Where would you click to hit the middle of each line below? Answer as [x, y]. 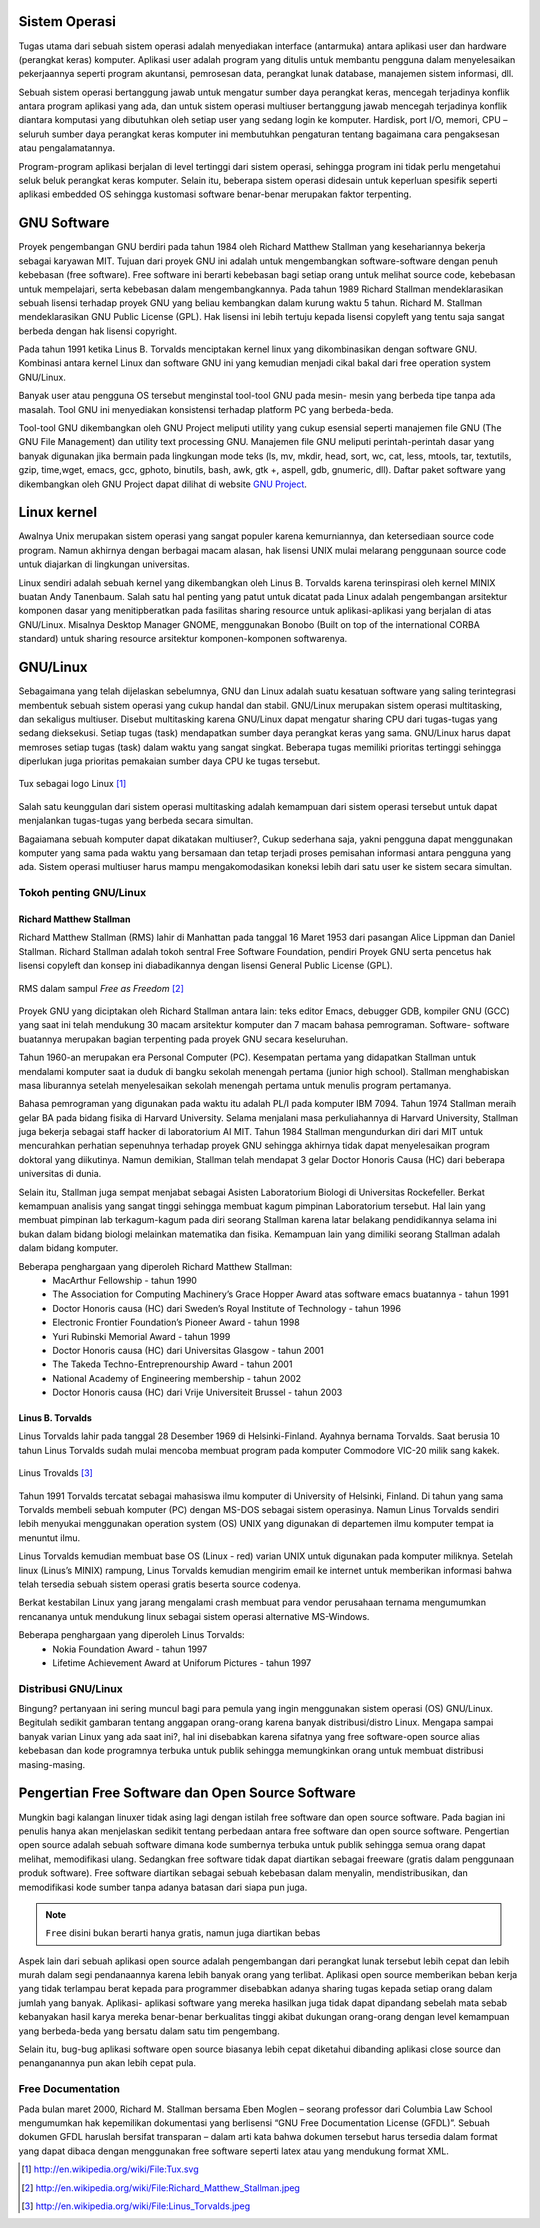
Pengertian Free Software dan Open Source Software [187, 1793]
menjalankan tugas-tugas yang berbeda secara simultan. [136, 821]
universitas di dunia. [60, 1174]
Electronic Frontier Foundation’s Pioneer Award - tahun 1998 [176, 1322]
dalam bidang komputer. [68, 1248]
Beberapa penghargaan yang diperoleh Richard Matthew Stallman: [155, 1266]
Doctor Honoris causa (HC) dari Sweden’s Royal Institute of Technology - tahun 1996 [227, 1308]
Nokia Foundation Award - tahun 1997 [130, 1649]
